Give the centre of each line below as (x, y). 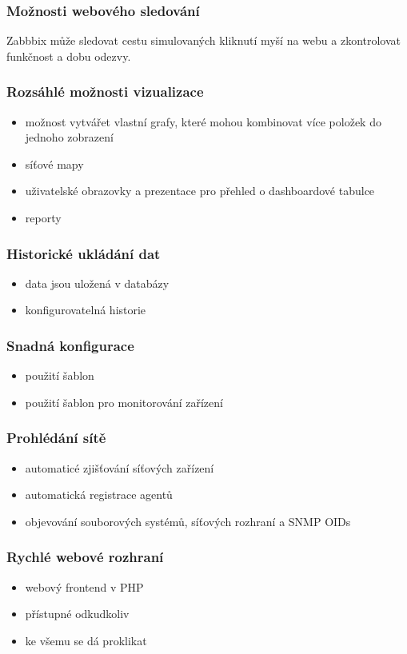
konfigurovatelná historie (86, 310)
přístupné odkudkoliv (77, 614)
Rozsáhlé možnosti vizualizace (105, 92)
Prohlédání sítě (56, 438)
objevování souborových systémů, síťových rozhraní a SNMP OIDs (188, 521)
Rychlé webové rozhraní (85, 557)
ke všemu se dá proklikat (86, 640)
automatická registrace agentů (99, 494)
